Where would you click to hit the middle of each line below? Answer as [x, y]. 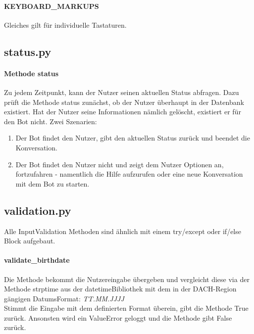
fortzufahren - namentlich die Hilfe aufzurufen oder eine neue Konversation [129, 174]
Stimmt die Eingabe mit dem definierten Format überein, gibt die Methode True [126, 308]
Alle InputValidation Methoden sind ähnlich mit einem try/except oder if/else [123, 231]
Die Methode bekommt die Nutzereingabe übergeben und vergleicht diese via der [127, 279]
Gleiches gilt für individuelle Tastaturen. [65, 24]
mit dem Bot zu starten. [52, 183]
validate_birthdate [37, 260]
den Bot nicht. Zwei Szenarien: [51, 121]
